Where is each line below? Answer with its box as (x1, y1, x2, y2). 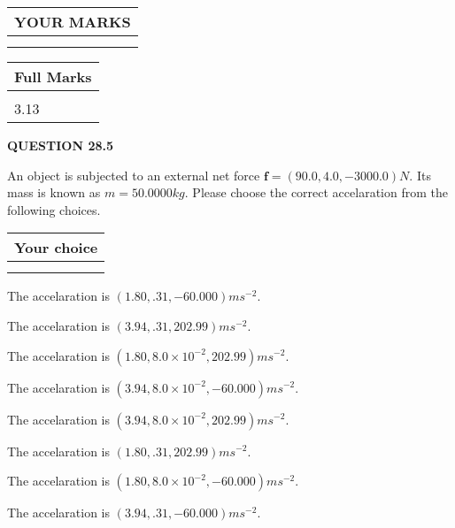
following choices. (7, 200, 101, 218)
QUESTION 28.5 (7, 136, 113, 154)
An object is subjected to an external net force (7, 165, 260, 184)
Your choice (14, 237, 98, 258)
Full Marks (14, 66, 92, 87)
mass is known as (7, 183, 101, 202)
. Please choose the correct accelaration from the (184, 183, 448, 202)
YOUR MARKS (14, 11, 131, 32)
